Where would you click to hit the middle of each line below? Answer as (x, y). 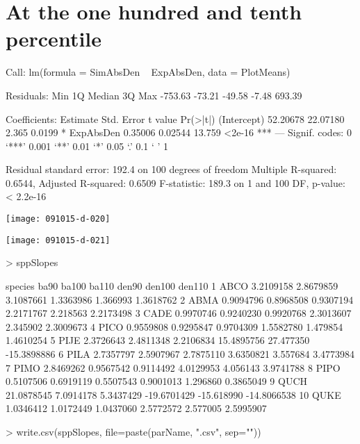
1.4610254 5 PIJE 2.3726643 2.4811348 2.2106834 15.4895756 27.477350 (158, 340)
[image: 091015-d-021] (58, 240)
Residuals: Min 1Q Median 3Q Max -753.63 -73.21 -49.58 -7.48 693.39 (154, 95)
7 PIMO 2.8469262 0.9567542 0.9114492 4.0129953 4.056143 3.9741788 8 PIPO (173, 367)
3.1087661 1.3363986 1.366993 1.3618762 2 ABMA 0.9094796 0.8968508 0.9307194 (180, 299)
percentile (54, 39)
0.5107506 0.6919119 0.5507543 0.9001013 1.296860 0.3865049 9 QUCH (156, 381)
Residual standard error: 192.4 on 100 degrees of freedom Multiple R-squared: (171, 169)
